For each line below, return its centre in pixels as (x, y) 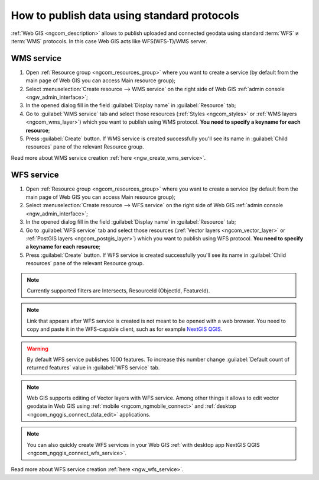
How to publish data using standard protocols (125, 15)
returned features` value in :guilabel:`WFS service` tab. (93, 368)
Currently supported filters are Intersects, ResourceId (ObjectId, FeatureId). (118, 291)
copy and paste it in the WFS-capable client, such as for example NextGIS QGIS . (125, 329)
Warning (38, 349)
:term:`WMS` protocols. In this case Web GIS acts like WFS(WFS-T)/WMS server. (109, 41)
